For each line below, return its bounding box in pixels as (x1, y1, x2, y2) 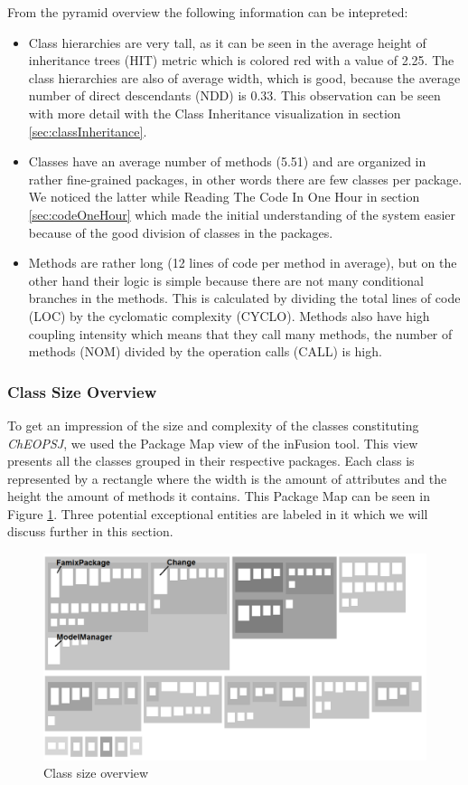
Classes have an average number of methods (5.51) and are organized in (28, 152, 426, 171)
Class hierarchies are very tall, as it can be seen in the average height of (28, 33, 426, 52)
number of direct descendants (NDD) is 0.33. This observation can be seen (28, 86, 441, 105)
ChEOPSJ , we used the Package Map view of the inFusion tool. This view (7, 433, 418, 452)
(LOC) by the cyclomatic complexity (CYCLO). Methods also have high (28, 306, 430, 325)
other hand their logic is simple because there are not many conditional (28, 270, 424, 289)
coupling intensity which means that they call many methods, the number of (28, 324, 453, 343)
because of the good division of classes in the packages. (28, 222, 333, 241)
